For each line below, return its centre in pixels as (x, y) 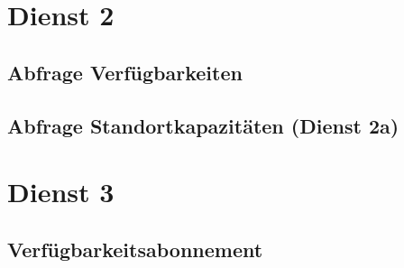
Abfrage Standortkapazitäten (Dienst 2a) (203, 125)
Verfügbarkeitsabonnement (135, 249)
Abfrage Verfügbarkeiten (125, 72)
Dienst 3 (61, 192)
